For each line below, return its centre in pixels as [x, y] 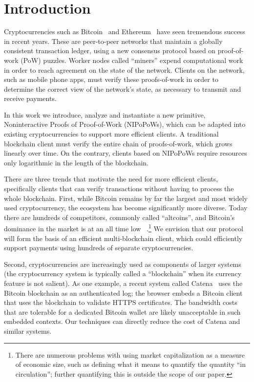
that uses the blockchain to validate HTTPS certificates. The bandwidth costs [121, 302]
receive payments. [30, 98]
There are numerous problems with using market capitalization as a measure [130, 354]
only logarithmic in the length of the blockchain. [76, 162]
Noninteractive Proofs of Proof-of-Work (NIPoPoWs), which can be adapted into [125, 124]
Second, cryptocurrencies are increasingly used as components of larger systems [123, 264]
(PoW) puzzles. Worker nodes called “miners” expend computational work [132, 60]
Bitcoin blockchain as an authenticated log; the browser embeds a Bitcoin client [123, 292]
